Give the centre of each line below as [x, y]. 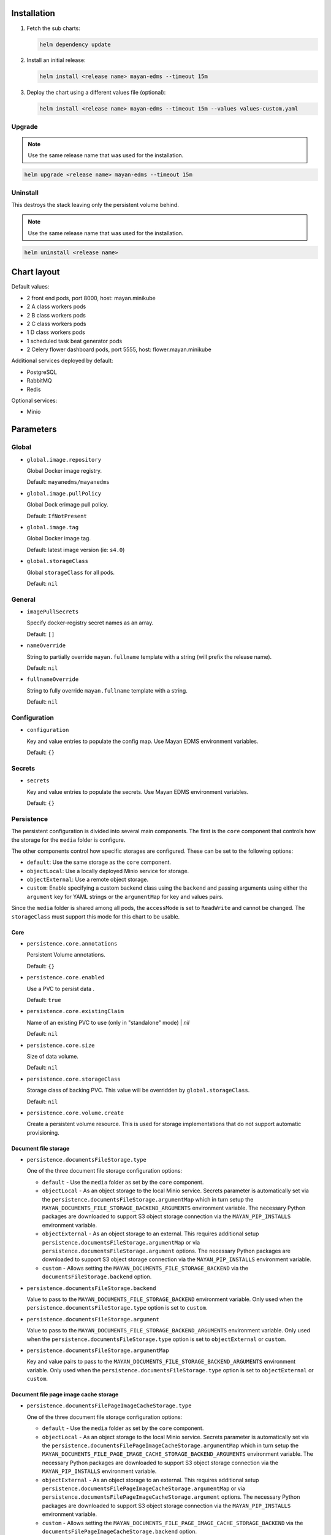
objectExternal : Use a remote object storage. [88, 880]
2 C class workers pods [56, 324]
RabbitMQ [39, 381]
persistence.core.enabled [66, 977]
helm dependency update [75, 44]
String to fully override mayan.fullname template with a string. [107, 690]
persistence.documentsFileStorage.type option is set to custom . [117, 1308]
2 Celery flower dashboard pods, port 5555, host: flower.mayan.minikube [119, 349]
